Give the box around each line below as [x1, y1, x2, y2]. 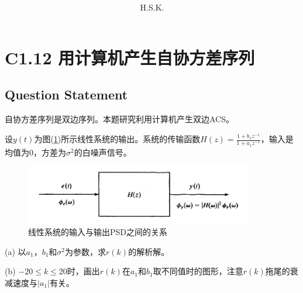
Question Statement [5, 85, 128, 104]
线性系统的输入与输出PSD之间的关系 [28, 226, 168, 238]
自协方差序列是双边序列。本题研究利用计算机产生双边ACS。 [5, 113, 234, 125]
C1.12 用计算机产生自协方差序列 [5, 45, 255, 69]
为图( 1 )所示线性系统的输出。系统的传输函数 [34, 133, 201, 145]
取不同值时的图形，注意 [153, 265, 243, 277]
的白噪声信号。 [74, 146, 132, 158]
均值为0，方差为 [5, 146, 66, 158]
